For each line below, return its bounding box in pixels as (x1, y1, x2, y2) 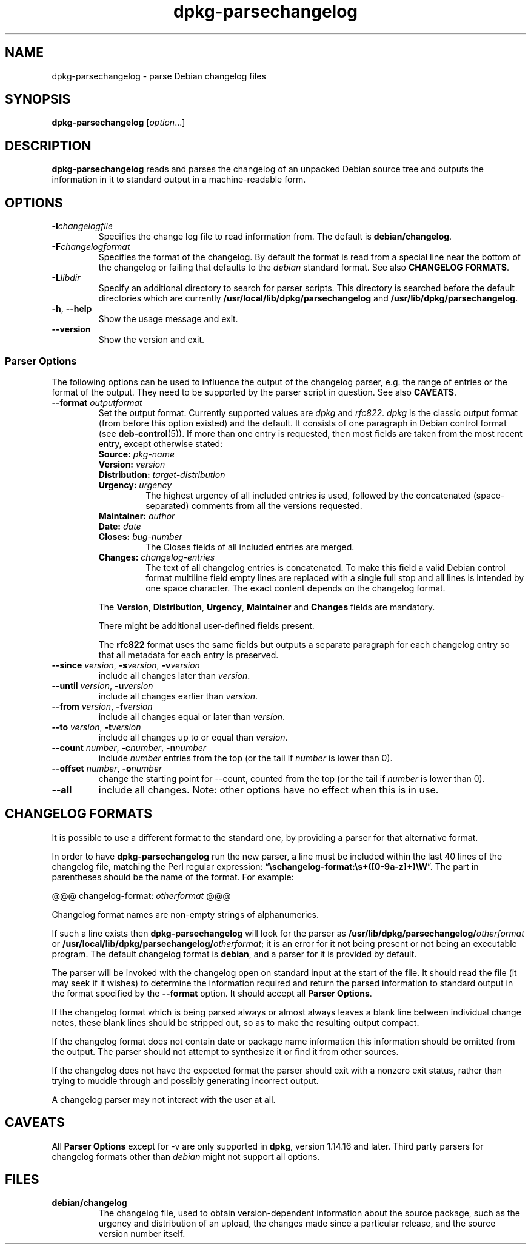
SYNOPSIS (5, 92, 71, 107)
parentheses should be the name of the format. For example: (52, 871, 294, 882)
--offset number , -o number (52, 763, 162, 773)
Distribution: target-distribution (98, 469, 225, 480)
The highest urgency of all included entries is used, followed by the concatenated (145, 490, 471, 500)
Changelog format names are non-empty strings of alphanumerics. (52, 909, 319, 920)
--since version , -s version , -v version (52, 659, 200, 670)
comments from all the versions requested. (191, 500, 362, 511)
